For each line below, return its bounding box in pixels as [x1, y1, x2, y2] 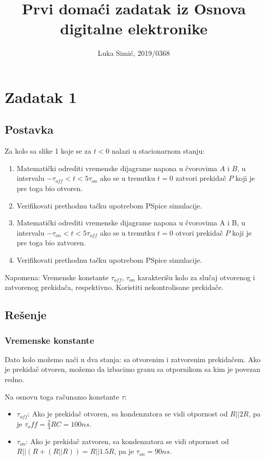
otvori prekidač [175, 227, 223, 238]
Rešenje [5, 307, 47, 323]
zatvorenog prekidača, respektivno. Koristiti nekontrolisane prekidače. [5, 282, 224, 292]
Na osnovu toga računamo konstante [5, 391, 119, 402]
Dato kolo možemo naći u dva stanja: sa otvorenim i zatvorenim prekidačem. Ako [5, 353, 261, 364]
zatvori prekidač [175, 173, 226, 183]
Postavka [5, 121, 54, 137]
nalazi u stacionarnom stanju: [112, 145, 205, 156]
